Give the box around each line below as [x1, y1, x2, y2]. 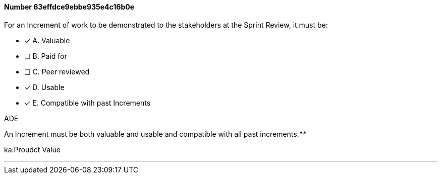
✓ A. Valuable [24, 36, 70, 45]
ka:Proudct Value [4, 145, 61, 154]
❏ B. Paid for [24, 51, 67, 60]
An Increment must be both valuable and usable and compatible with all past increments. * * [4, 129, 307, 138]
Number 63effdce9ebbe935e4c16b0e [4, 3, 135, 11]
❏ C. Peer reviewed [24, 67, 90, 76]
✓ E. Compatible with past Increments [24, 98, 151, 107]
